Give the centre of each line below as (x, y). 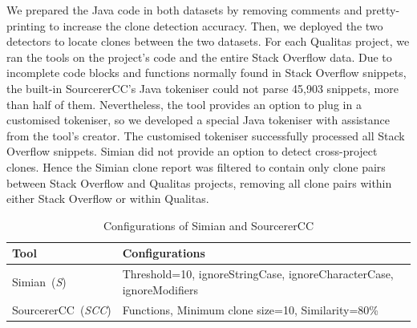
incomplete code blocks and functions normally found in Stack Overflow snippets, (206, 73)
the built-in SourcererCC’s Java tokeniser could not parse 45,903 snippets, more (202, 88)
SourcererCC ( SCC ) (62, 309)
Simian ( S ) (39, 281)
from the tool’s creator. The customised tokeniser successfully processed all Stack (206, 135)
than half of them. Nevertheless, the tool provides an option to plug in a (184, 104)
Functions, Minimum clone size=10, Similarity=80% (251, 309)
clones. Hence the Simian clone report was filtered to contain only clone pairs (196, 166)
